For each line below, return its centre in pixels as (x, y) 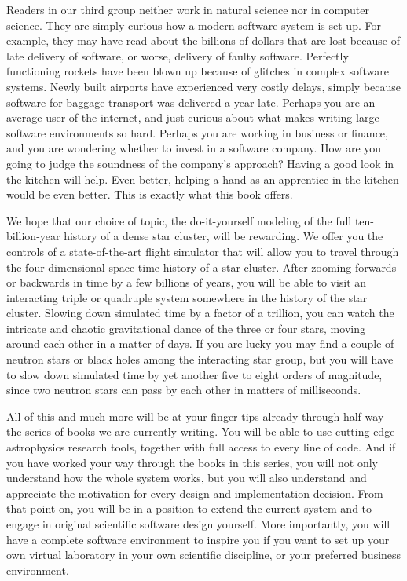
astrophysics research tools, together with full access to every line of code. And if (201, 447)
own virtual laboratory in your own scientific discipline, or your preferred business (204, 555)
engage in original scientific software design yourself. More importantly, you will (198, 524)
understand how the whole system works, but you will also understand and (187, 478)
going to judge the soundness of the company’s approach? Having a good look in (200, 163)
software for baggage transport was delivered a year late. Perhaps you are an (191, 102)
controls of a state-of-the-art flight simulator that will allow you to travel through (203, 251)
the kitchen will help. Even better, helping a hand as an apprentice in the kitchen (203, 179)
